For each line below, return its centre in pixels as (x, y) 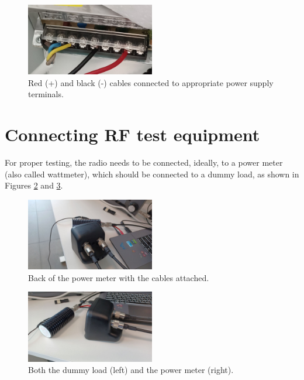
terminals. (46, 94)
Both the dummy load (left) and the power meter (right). (131, 370)
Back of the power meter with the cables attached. (119, 277)
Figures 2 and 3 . (34, 185)
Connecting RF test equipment (132, 134)
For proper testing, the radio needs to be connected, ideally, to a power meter (144, 162)
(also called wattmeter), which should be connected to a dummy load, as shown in (152, 174)
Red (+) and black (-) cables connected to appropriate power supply (151, 82)
